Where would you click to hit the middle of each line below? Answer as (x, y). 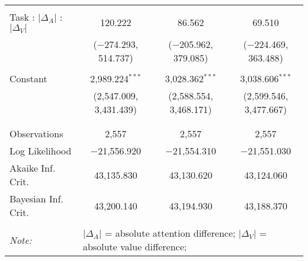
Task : (22, 17)
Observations (36, 133)
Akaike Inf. (33, 168)
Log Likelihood (41, 151)
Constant (28, 78)
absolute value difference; (135, 246)
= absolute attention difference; (170, 233)
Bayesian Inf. (36, 199)
